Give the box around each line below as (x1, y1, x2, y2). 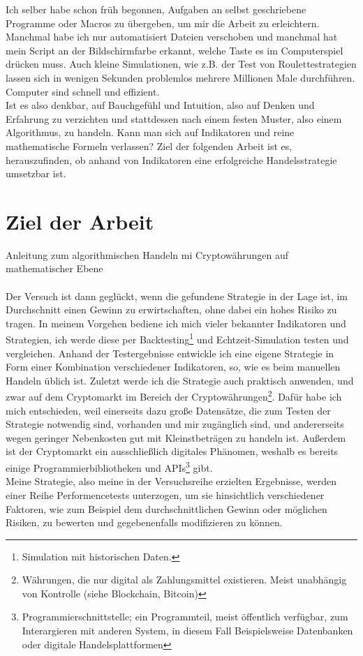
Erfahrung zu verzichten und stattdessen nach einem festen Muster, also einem (6, 111, 342, 126)
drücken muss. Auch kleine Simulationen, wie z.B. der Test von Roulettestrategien (6, 57, 357, 71)
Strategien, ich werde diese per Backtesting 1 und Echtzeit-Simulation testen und (6, 330, 349, 347)
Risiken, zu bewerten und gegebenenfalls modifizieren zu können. (6, 515, 283, 530)
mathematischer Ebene (6, 261, 103, 276)
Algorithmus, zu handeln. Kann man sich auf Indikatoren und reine (6, 125, 295, 140)
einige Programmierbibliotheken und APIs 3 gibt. (6, 459, 213, 475)
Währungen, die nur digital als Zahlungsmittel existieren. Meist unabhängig (22, 572, 347, 587)
